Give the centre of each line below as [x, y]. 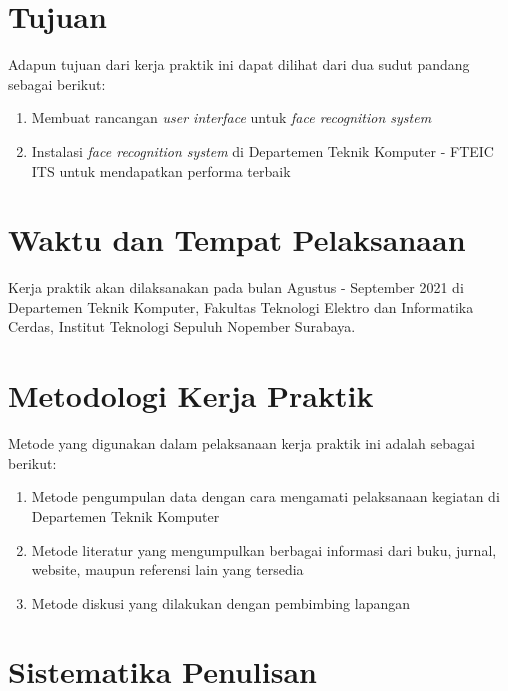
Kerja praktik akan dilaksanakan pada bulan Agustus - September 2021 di [236, 287]
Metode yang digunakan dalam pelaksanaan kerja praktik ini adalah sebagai [241, 443]
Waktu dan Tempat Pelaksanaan [237, 239]
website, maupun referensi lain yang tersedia [167, 569]
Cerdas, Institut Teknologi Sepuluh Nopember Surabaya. [182, 326]
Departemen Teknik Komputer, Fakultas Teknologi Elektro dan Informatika [241, 306]
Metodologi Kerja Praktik [191, 395]
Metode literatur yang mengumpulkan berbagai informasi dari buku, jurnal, [264, 549]
